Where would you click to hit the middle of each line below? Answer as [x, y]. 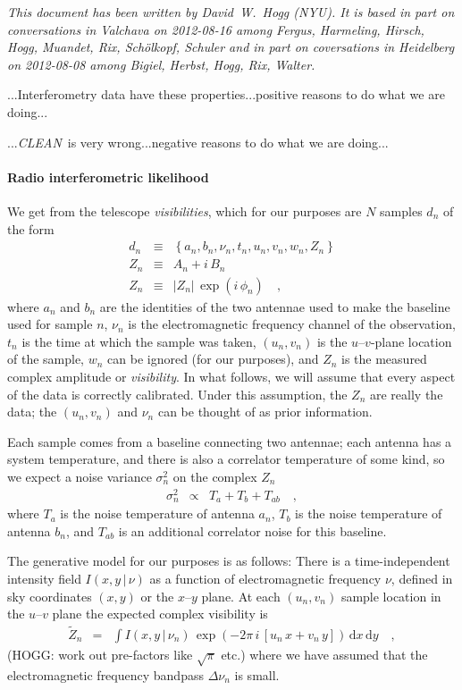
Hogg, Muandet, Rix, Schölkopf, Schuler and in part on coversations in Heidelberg [231, 47]
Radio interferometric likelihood [108, 177]
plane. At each [241, 596]
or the [157, 596]
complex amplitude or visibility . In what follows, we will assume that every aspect [231, 377]
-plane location [411, 341]
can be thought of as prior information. [265, 412]
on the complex [215, 477]
